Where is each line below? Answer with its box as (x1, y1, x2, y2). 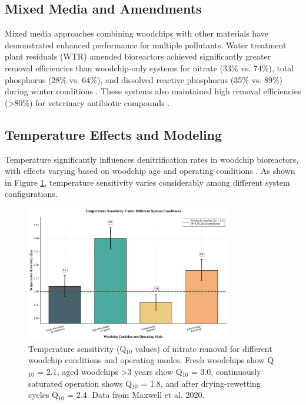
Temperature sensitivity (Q (28, 342, 127, 354)
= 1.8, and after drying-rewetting (141, 377, 261, 389)
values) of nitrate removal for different (135, 342, 272, 354)
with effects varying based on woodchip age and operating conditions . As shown (5, 164, 295, 177)
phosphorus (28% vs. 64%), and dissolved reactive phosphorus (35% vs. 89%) (5, 73, 283, 85)
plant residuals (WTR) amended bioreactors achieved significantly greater (5, 50, 271, 62)
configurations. (5, 187, 58, 200)
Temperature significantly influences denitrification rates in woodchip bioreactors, (5, 153, 299, 165)
